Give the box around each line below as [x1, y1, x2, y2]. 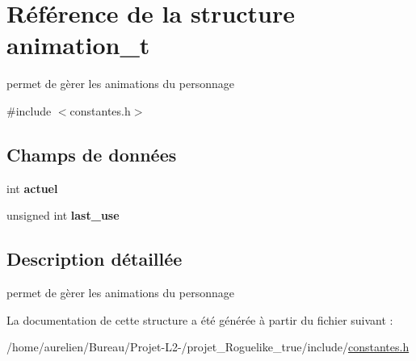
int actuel [6, 179, 58, 196]
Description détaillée [6, 246, 183, 271]
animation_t [6, 28, 150, 61]
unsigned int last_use [6, 207, 120, 224]
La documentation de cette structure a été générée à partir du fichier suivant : [6, 311, 393, 328]
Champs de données [6, 141, 177, 166]
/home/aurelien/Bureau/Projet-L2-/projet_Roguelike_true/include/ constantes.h [6, 338, 410, 355]
